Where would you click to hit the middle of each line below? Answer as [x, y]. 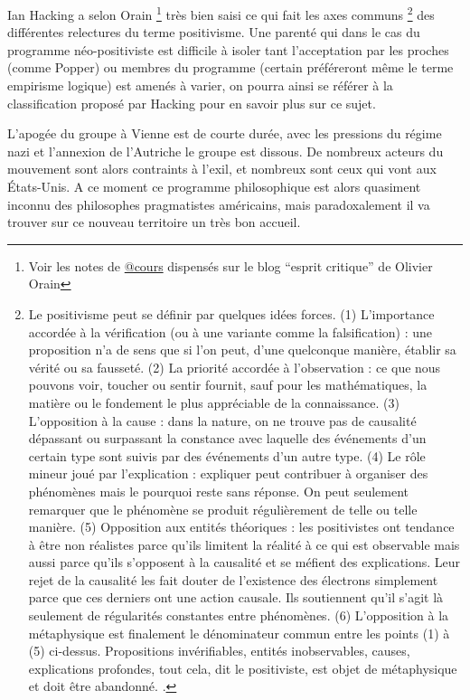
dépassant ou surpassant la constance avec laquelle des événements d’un [227, 438]
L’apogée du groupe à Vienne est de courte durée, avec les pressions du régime [225, 133]
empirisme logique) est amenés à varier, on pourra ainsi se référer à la [200, 85]
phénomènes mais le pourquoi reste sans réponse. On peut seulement [219, 491]
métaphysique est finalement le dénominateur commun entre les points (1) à [239, 633]
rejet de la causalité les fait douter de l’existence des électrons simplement [233, 579]
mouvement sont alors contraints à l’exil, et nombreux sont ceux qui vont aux [222, 169]
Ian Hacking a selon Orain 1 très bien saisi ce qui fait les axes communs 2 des [221, 13]
